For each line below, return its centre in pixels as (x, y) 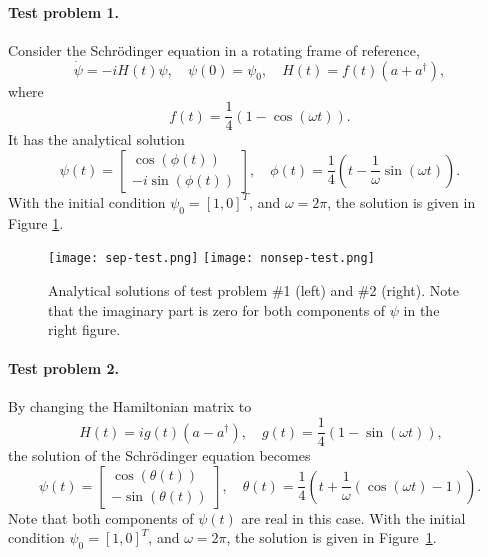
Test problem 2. (63, 368)
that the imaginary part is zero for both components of (217, 309)
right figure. (84, 329)
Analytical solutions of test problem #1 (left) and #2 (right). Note (253, 289)
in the (421, 309)
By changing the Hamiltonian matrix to (130, 406)
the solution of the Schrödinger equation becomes (159, 455)
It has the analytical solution (96, 139)
